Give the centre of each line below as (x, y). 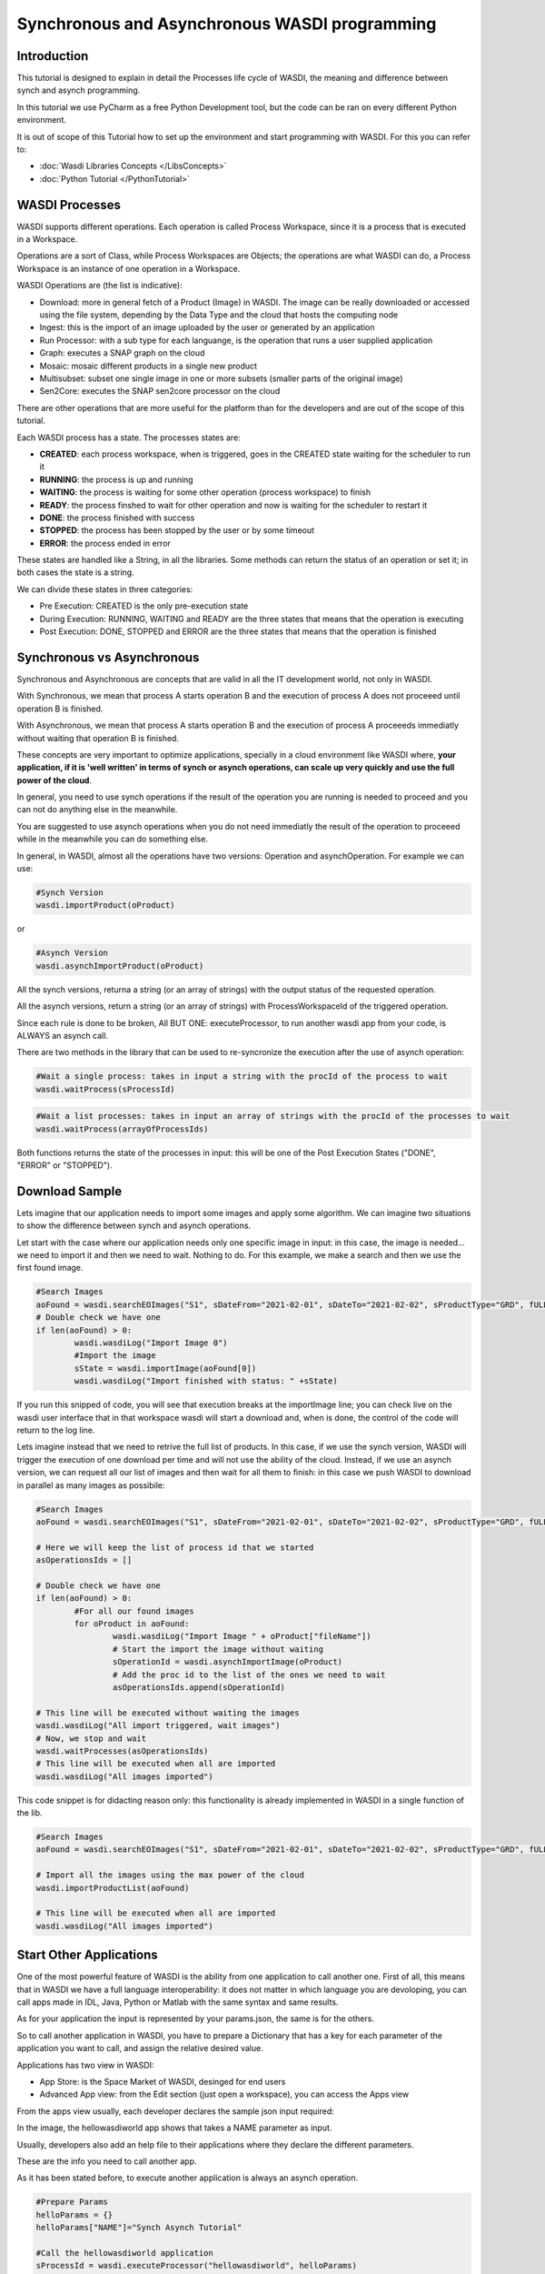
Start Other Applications (87, 1955)
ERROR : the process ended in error (105, 543)
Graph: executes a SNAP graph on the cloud (122, 353)
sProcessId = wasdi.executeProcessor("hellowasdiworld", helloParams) (197, 2266)
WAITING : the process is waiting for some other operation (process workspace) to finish (205, 492)
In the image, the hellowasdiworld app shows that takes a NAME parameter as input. (174, 2128)
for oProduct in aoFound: (132, 1624)
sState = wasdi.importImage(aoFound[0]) (165, 1368)
